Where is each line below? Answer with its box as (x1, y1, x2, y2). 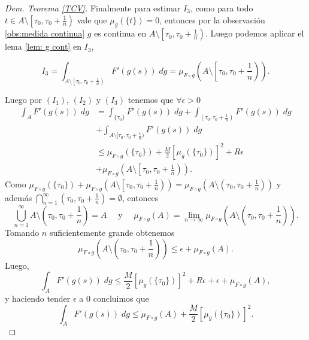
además (5, 191, 32, 204)
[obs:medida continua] (5, 27, 85, 40)
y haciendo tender (5, 292, 71, 304)
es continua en (94, 27, 147, 40)
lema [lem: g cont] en (5, 40, 81, 53)
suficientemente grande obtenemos (49, 226, 175, 239)
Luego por (5, 93, 43, 105)
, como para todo (190, 2, 253, 14)
